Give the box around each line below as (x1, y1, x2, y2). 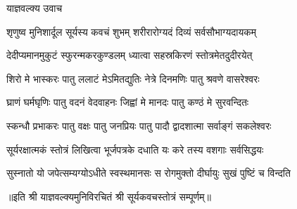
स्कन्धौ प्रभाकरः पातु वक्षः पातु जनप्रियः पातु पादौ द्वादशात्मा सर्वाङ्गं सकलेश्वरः (6, 118, 272, 133)
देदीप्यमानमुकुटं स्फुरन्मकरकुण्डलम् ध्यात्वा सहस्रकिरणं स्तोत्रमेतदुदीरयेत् (6, 48, 253, 62)
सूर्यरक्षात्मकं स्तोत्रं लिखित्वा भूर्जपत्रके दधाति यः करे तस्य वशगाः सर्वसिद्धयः (6, 142, 264, 156)
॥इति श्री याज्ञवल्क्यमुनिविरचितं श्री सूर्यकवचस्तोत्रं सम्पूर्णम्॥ (6, 189, 211, 203)
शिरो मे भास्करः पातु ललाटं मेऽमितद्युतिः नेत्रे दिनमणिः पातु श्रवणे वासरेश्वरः (6, 71, 260, 86)
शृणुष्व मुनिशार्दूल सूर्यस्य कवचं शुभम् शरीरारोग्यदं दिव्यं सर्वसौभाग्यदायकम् (6, 24, 256, 39)
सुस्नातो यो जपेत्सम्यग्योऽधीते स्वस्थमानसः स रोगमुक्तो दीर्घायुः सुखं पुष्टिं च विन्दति (6, 166, 291, 180)
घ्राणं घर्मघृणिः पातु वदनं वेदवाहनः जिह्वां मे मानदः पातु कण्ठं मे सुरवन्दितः (6, 95, 249, 109)
